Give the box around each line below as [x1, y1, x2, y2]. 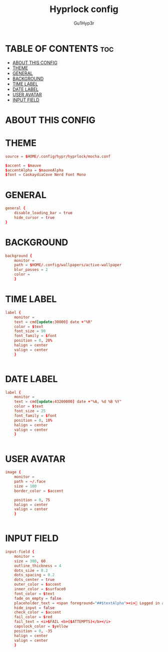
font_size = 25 [14, 409, 46, 414]
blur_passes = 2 [14, 267, 48, 272]
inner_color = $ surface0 [14, 587, 66, 592]
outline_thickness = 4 [14, 563, 61, 568]
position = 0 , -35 [14, 628, 52, 633]
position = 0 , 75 [14, 498, 50, 503]
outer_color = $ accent [14, 582, 61, 587]
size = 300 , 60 [14, 558, 46, 564]
